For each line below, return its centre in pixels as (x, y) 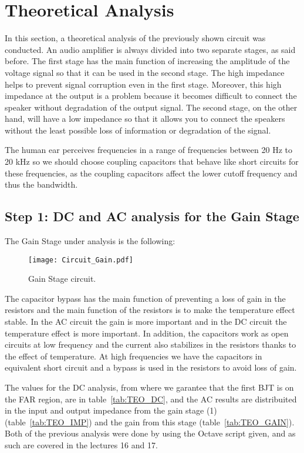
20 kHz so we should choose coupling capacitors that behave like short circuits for (152, 161)
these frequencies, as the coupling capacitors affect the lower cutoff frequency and (151, 173)
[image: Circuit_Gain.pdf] (81, 260)
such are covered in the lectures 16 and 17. (81, 445)
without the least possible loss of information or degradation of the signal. (138, 130)
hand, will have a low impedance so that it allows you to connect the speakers (145, 119)
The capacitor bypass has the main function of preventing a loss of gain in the (145, 298)
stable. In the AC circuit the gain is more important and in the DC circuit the (146, 322)
